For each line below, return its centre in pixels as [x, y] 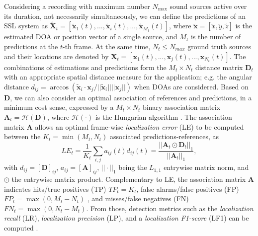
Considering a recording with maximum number [77, 6]
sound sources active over [208, 6]
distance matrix [219, 67]
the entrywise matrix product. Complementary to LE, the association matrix [129, 179]
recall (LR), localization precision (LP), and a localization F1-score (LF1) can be [127, 218]
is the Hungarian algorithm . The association [164, 117]
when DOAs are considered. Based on [191, 86]
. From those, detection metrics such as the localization [170, 208]
